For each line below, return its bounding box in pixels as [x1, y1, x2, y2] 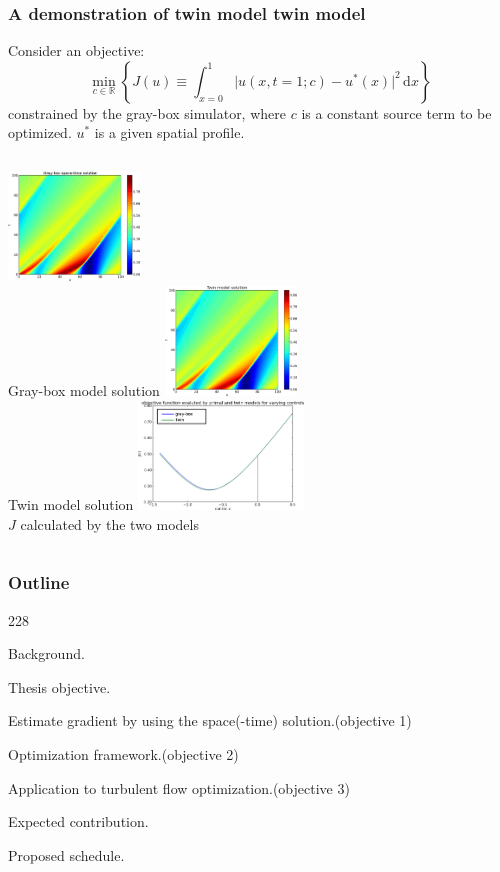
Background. [8, 643, 85, 664]
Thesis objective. [8, 676, 111, 697]
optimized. [8, 122, 72, 143]
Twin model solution [8, 494, 134, 515]
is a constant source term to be [301, 102, 492, 123]
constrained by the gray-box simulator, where [8, 102, 286, 123]
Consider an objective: [8, 40, 145, 61]
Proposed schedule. [8, 844, 125, 865]
